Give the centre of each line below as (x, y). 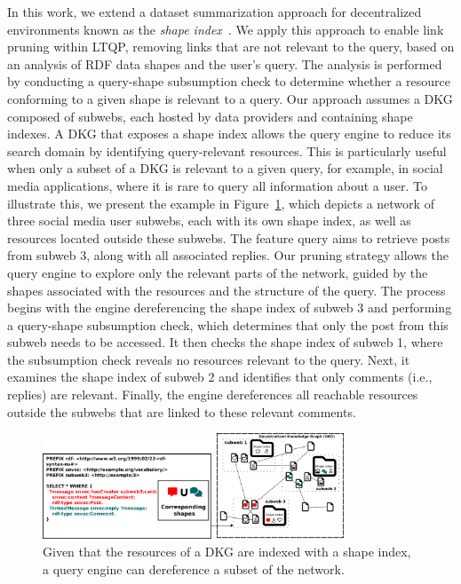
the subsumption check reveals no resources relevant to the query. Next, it (209, 359)
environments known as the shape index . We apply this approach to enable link (226, 29)
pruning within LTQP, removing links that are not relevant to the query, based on (231, 47)
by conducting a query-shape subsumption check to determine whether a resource (229, 81)
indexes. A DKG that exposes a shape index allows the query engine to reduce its (229, 134)
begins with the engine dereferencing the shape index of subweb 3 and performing (230, 308)
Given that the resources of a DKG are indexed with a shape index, (227, 552)
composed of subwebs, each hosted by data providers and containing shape (210, 116)
